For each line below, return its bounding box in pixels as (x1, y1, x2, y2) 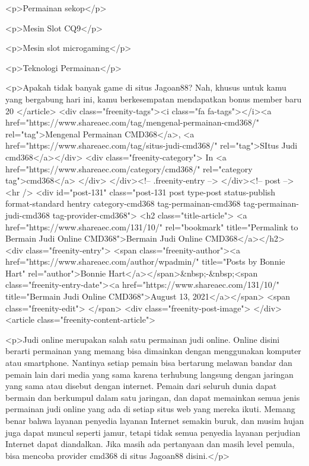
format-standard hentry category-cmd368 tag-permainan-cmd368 (5, 197, 241, 210)
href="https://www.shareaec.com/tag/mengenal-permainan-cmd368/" (5, 116, 260, 128)
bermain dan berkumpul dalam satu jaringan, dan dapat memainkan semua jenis (5, 391, 300, 403)
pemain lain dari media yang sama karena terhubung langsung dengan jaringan (5, 368, 294, 380)
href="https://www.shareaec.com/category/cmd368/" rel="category (5, 162, 253, 175)
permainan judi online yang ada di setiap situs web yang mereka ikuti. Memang (5, 403, 295, 415)
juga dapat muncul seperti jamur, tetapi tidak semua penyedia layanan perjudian (5, 426, 301, 438)
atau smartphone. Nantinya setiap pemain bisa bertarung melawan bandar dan (5, 356, 292, 369)
